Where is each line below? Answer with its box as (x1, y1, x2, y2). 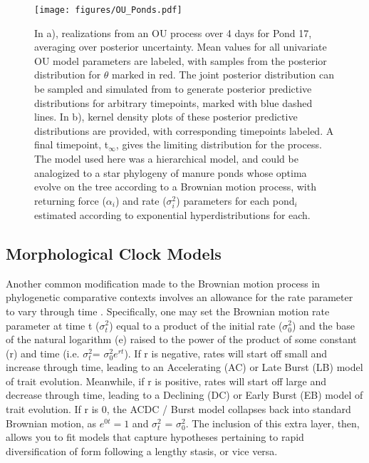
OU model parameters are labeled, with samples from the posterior (34, 53, 327, 68)
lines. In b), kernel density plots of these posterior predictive (34, 109, 298, 124)
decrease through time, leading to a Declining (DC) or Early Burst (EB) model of (6, 387, 363, 402)
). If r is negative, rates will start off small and (124, 345, 328, 360)
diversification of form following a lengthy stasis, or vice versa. (6, 443, 278, 458)
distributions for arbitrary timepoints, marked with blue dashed (34, 95, 313, 110)
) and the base (292, 317, 355, 332)
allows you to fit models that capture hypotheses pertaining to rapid (6, 429, 304, 444)
